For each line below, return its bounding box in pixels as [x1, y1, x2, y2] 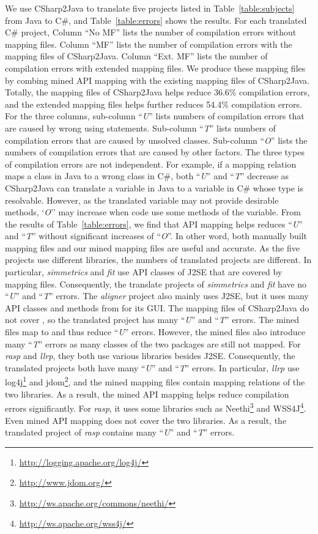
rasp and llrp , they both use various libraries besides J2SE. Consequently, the [5, 349, 295, 362]
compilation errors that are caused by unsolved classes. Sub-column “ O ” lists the [5, 133, 308, 146]
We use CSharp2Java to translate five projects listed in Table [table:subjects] [5, 2, 295, 14]
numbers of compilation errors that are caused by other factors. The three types [5, 146, 305, 158]
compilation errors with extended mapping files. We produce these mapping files [5, 61, 306, 74]
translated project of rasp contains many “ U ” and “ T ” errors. [5, 426, 235, 439]
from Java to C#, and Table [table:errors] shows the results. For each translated [5, 13, 307, 26]
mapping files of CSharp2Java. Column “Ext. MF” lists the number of [5, 50, 268, 62]
